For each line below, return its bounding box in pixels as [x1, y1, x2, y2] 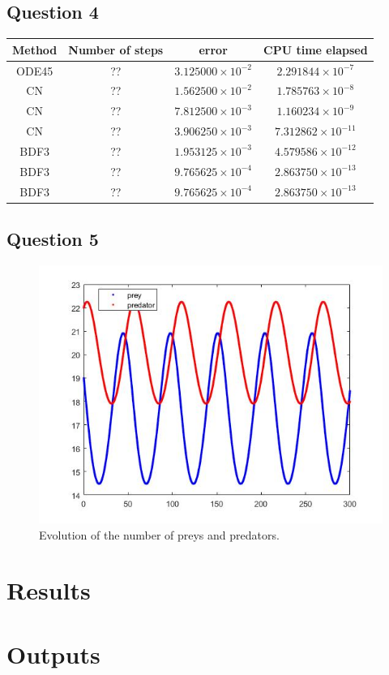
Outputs [6, 637, 100, 670]
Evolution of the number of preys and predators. [39, 526, 280, 543]
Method [12, 41, 58, 58]
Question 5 [6, 226, 99, 252]
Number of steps [68, 41, 164, 58]
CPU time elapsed [263, 41, 368, 58]
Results [6, 574, 91, 607]
